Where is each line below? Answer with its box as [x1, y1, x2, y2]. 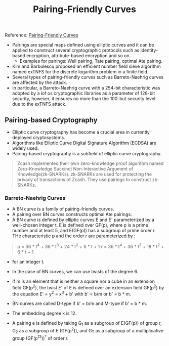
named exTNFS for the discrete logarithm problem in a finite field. [12, 69, 149, 75]
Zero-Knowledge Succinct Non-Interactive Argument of [17, 166, 134, 171]
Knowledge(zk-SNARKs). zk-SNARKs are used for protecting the [17, 171, 152, 177]
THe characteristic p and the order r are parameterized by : [12, 233, 136, 239]
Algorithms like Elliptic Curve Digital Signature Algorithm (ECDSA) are [12, 140, 156, 146]
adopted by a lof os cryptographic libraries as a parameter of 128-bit [12, 90, 155, 97]
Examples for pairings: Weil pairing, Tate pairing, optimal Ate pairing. [19, 58, 163, 64]
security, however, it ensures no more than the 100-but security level [12, 96, 155, 102]
